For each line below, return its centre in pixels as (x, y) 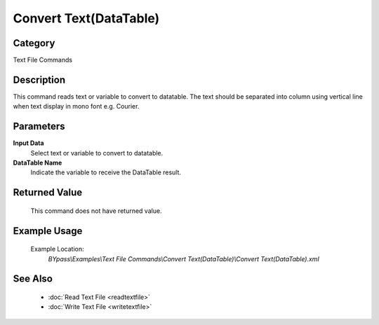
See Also (33, 279)
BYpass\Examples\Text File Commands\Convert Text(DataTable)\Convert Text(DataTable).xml (184, 258)
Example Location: (57, 249)
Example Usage (48, 231)
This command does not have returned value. (96, 211)
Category (34, 43)
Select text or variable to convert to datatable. (97, 153)
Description (39, 79)
